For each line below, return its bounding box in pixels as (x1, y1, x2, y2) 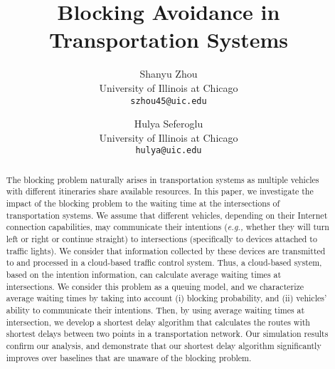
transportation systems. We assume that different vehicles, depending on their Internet (6, 209, 328, 221)
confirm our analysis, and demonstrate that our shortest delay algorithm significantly (6, 339, 321, 351)
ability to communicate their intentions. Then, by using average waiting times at (6, 304, 305, 316)
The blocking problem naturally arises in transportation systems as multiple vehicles (6, 173, 319, 185)
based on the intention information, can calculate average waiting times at (6, 269, 282, 281)
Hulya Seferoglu (134, 116, 203, 131)
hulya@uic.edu (135, 145, 202, 156)
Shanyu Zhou (139, 66, 198, 81)
